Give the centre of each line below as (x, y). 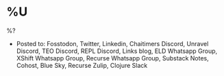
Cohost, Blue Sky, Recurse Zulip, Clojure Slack (82, 65)
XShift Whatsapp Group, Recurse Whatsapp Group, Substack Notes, (113, 58)
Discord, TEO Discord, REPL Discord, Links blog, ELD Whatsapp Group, (117, 51)
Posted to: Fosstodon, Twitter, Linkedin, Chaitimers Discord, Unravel (112, 43)
